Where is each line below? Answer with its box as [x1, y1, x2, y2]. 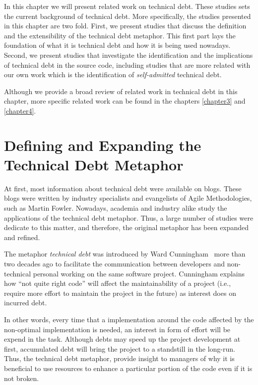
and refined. [4, 232, 40, 242]
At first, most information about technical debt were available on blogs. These [4, 183, 242, 193]
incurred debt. [4, 297, 47, 308]
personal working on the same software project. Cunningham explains [33, 268, 245, 278]
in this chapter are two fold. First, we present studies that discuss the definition [4, 20, 247, 31]
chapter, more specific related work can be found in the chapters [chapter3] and [4, 96, 246, 106]
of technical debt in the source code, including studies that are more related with [4, 59, 251, 70]
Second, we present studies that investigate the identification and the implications [4, 49, 253, 60]
